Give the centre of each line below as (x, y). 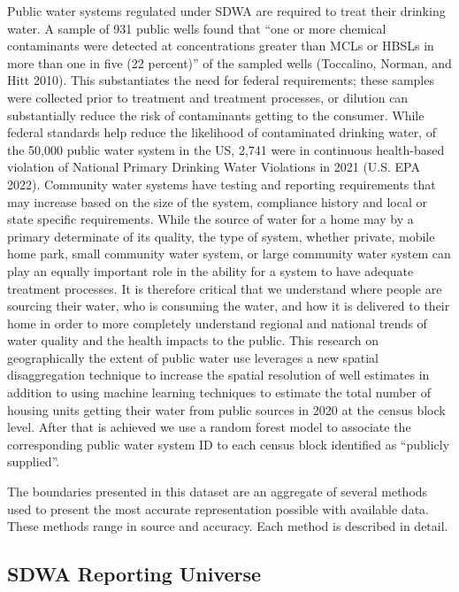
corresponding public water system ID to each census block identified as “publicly (229, 444)
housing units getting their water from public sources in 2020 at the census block (226, 409)
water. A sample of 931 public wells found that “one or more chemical (197, 28)
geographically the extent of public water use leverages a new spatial (193, 357)
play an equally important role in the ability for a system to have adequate (210, 270)
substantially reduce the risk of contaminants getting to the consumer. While (216, 115)
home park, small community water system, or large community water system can (229, 254)
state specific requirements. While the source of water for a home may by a (210, 219)
